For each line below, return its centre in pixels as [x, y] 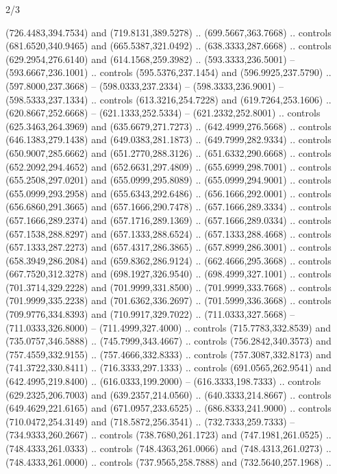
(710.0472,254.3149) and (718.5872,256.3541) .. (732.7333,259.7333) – [150, 421]
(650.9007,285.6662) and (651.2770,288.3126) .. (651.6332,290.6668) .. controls [168, 152]
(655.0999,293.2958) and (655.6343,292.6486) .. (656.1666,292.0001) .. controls [168, 193]
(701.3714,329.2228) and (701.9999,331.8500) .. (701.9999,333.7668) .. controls [168, 287]
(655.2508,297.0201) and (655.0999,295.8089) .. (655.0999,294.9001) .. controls [168, 180]
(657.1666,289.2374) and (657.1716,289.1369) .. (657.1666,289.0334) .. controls [168, 220]
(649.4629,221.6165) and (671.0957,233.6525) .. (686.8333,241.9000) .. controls [168, 408]
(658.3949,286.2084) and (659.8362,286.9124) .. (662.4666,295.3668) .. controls [168, 260]
